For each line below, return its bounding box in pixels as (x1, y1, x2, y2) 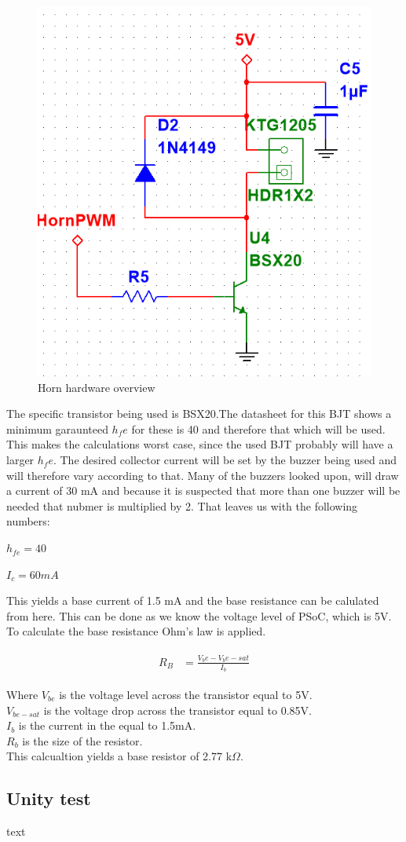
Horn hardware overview (38, 379, 155, 395)
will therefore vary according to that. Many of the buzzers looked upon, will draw (6, 467, 399, 483)
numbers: (6, 513, 50, 529)
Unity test (6, 786, 91, 811)
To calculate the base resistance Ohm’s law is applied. (6, 623, 266, 639)
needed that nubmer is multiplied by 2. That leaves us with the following (6, 497, 358, 514)
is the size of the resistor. (22, 732, 143, 749)
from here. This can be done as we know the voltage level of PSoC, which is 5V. (6, 607, 392, 624)
